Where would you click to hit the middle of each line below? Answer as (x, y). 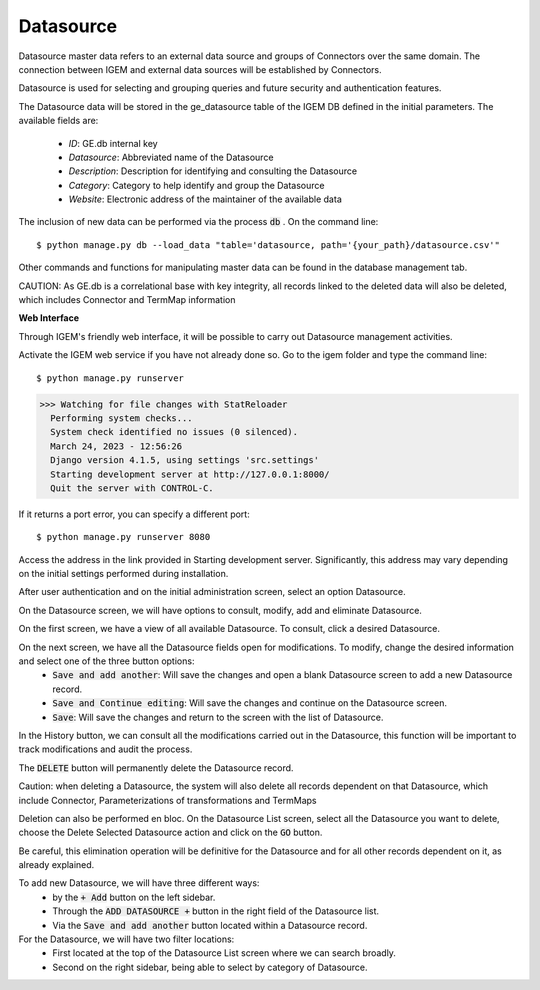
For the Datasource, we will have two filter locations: (126, 939)
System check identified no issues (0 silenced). (174, 432)
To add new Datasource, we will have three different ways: (139, 883)
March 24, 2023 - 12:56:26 (116, 446)
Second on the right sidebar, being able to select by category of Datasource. (210, 967)
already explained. (56, 865)
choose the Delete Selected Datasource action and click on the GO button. (170, 832)
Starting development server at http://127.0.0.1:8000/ (190, 474)
